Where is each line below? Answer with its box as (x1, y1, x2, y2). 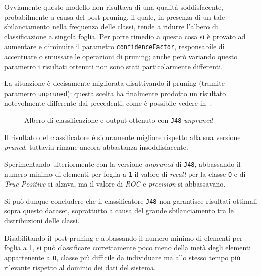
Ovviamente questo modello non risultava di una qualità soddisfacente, (4, 2, 223, 12)
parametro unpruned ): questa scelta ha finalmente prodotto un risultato (4, 87, 226, 98)
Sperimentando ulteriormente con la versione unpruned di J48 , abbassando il (4, 158, 241, 169)
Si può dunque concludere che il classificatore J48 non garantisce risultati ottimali (4, 195, 257, 206)
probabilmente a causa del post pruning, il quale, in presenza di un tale (4, 11, 225, 22)
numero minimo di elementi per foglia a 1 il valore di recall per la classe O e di (4, 168, 246, 179)
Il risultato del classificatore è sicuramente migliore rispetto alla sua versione (4, 131, 241, 142)
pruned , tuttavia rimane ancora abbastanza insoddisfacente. (4, 142, 188, 152)
